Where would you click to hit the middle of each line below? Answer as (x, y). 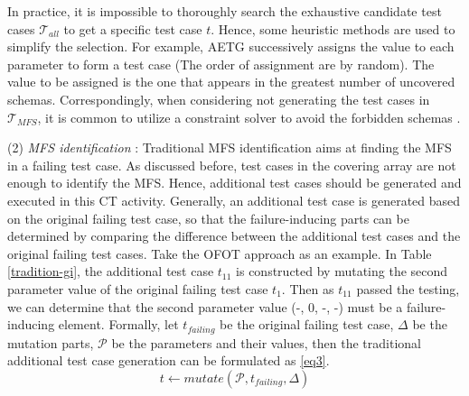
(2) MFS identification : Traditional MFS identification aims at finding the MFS (230, 147)
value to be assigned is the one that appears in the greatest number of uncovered (231, 82)
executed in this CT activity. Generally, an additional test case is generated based (234, 200)
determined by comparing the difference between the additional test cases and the (234, 236)
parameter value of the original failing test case (138, 288)
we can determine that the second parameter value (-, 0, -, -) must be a (205, 306)
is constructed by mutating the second (342, 271)
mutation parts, (51, 342)
